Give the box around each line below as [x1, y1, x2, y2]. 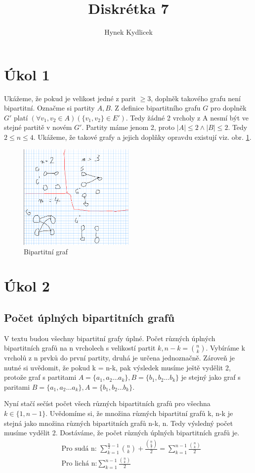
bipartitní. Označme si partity [4, 103, 95, 113]
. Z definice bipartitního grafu [110, 103, 201, 113]
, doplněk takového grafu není [151, 93, 241, 103]
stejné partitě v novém [4, 122, 72, 132]
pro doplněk [210, 103, 247, 113]
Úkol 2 [4, 276, 50, 296]
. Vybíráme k [206, 343, 245, 353]
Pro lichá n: [61, 460, 97, 468]
